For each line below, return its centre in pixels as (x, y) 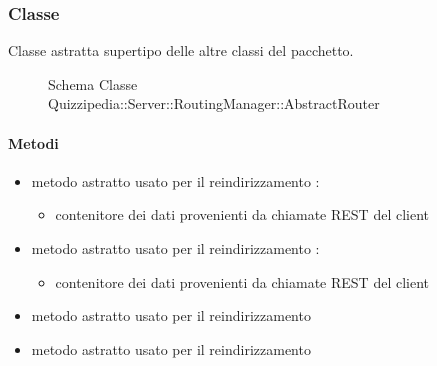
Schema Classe (93, 83)
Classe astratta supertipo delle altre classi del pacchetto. (181, 50)
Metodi (33, 142)
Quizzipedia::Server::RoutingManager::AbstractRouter (214, 103)
